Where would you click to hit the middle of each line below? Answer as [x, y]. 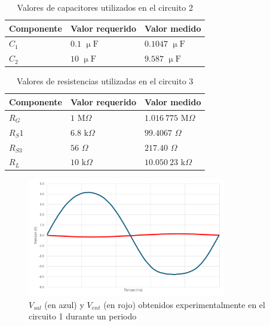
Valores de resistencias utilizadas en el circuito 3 [105, 81]
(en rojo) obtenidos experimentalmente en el [184, 304]
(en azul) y [64, 304]
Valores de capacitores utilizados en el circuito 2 [105, 7]
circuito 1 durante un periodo [83, 316]
